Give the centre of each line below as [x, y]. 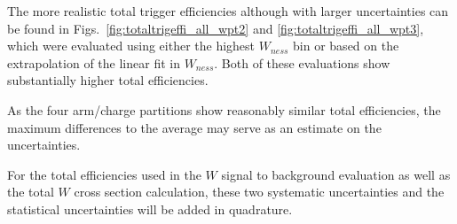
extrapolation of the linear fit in [94, 62]
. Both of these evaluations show [302, 62]
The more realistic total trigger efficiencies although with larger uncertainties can [228, 11]
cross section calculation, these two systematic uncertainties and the [259, 192]
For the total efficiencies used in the [104, 174]
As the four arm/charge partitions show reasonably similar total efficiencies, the [224, 109]
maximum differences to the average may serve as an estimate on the [194, 127]
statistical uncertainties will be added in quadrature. [150, 209]
